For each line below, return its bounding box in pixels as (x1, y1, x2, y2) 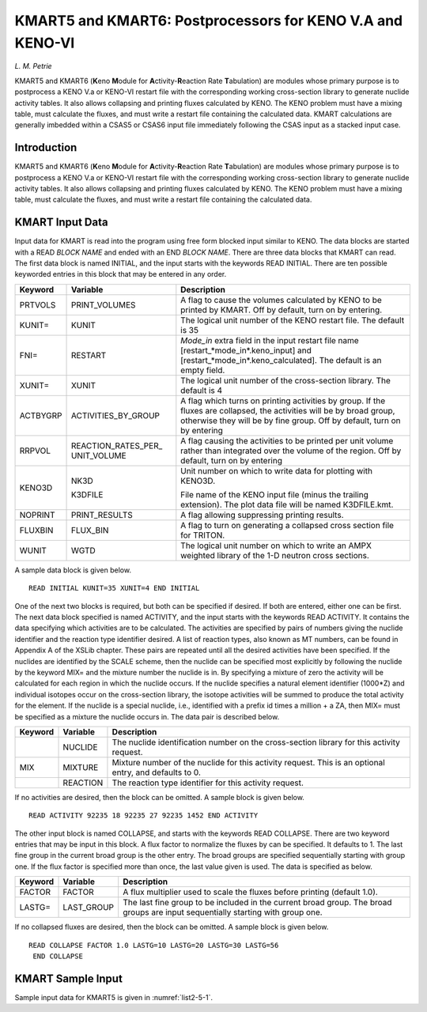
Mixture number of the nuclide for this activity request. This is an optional (111, 757, 385, 768)
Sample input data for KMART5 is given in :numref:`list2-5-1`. (14, 992, 213, 1002)
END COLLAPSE (32, 952, 83, 961)
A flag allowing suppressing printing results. (180, 509, 344, 520)
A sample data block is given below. (14, 565, 132, 575)
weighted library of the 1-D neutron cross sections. (180, 549, 369, 561)
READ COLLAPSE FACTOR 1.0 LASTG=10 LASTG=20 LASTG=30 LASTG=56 (28, 941, 279, 950)
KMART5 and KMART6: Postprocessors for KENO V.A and (14, 12, 403, 29)
